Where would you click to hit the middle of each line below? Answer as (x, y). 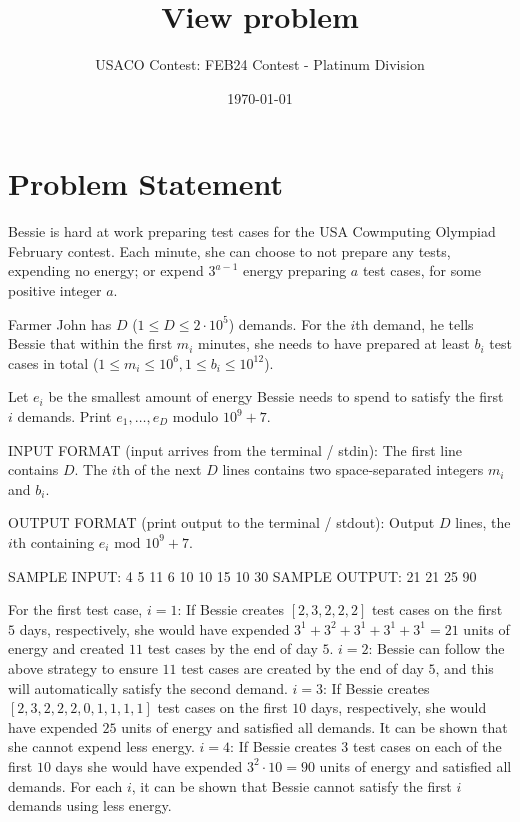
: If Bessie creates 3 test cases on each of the (366, 746)
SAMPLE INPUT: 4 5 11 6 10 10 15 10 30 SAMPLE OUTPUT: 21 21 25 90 (242, 575)
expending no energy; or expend (106, 270)
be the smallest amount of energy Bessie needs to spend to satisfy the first (276, 396)
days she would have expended (149, 765)
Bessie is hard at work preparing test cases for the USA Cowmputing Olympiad (252, 231)
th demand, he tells (414, 323)
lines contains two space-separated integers (353, 469)
